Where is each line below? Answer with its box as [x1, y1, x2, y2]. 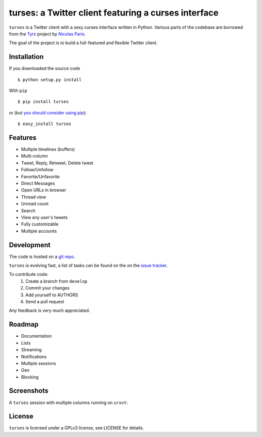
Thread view [21, 194, 46, 200]
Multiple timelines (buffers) [21, 146, 75, 152]
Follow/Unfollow [21, 167, 53, 173]
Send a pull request [25, 299, 65, 305]
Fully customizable [21, 221, 59, 227]
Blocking [21, 374, 39, 380]
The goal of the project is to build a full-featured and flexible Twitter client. [9, 40, 158, 46]
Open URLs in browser [21, 187, 66, 193]
